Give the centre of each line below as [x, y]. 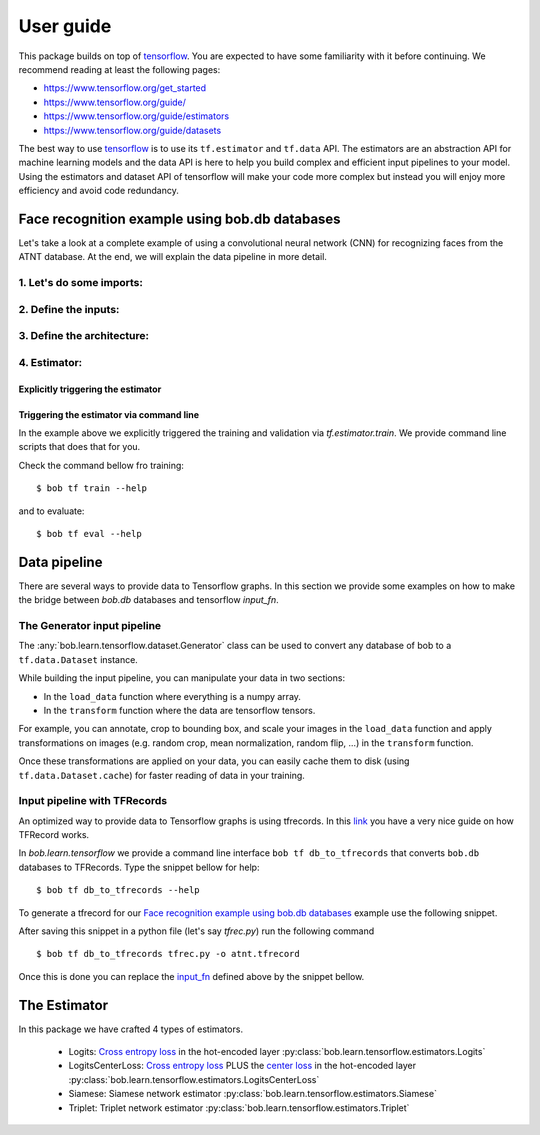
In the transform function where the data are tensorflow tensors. [179, 710]
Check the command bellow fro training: [101, 465]
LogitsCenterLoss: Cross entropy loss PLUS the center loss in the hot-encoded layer [242, 1066]
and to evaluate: [51, 511]
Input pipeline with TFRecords [93, 801]
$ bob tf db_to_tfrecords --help [118, 890]
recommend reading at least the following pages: [119, 69]
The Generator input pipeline [90, 626]
